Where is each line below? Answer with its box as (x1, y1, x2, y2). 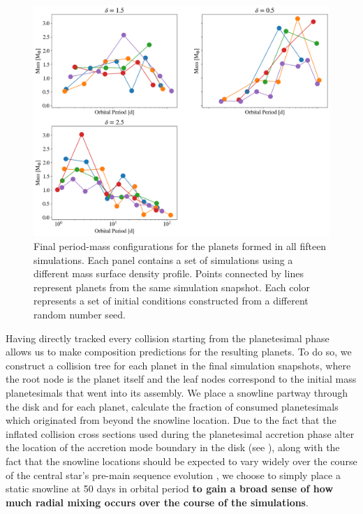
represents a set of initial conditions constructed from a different (34, 293, 309, 308)
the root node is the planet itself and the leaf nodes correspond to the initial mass (6, 372, 357, 386)
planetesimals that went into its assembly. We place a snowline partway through (6, 385, 348, 399)
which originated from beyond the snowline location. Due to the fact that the (6, 413, 336, 427)
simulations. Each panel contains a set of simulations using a (34, 252, 293, 267)
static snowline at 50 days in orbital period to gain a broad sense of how (6, 481, 334, 496)
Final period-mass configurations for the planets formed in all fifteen (34, 239, 327, 254)
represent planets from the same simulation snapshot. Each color (34, 279, 310, 294)
